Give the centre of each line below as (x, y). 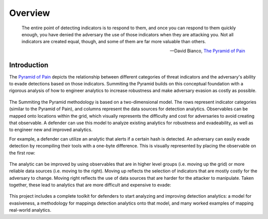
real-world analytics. (30, 210)
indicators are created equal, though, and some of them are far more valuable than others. (114, 42)
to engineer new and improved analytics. (51, 130)
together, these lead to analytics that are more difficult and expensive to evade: (90, 185)
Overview (30, 13)
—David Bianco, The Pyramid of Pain (207, 51)
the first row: (22, 153)
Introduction (29, 65)
